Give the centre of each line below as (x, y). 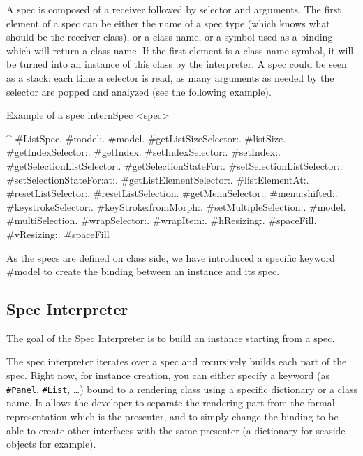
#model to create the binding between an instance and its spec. (143, 271)
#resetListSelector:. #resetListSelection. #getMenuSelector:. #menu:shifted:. (172, 193)
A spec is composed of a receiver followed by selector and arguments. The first (174, 9)
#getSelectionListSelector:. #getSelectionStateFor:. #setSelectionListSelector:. (175, 165)
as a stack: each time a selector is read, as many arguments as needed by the (170, 77)
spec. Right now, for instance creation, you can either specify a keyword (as (168, 375)
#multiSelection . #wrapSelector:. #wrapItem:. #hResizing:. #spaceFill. (162, 220)
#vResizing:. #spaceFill (58, 234)
